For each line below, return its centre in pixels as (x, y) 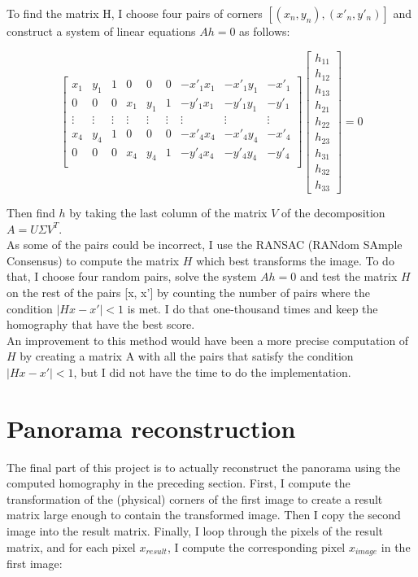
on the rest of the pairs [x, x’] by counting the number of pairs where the (188, 292)
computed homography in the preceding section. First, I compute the (179, 483)
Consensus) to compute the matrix (93, 260)
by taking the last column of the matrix (168, 212)
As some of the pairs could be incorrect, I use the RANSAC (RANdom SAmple (205, 245)
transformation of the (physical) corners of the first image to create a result (195, 498)
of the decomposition (333, 212)
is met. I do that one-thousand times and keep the (253, 308)
